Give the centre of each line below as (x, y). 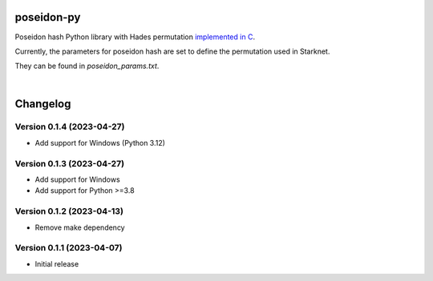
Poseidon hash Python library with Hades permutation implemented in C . (135, 37)
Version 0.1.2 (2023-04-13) (69, 211)
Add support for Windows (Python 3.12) (100, 143)
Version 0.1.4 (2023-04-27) (70, 126)
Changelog (43, 104)
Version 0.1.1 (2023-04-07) (69, 248)
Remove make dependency (80, 227)
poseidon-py (48, 17)
